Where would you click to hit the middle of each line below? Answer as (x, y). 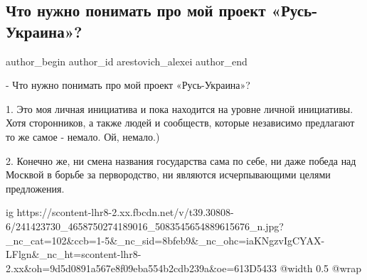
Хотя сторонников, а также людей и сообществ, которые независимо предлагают (180, 123)
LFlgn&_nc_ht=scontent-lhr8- (74, 254)
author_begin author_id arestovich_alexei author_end (127, 61)
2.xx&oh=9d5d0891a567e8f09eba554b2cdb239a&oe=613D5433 (141, 268)
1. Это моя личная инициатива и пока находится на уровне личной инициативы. (180, 108)
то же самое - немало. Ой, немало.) (83, 136)
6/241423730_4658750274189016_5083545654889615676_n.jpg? (145, 226)
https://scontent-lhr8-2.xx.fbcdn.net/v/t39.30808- (125, 212)
